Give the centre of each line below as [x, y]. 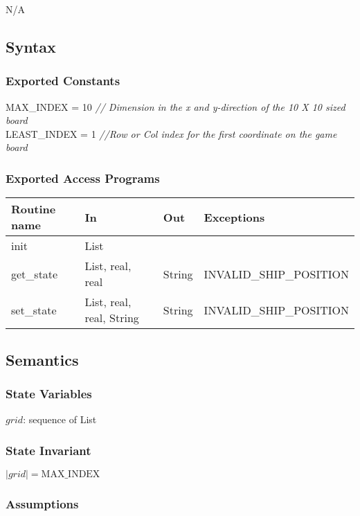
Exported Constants [63, 81]
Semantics [42, 359]
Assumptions [42, 503]
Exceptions [234, 217]
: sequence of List [60, 419]
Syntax [31, 46]
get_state [35, 274]
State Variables [49, 393]
